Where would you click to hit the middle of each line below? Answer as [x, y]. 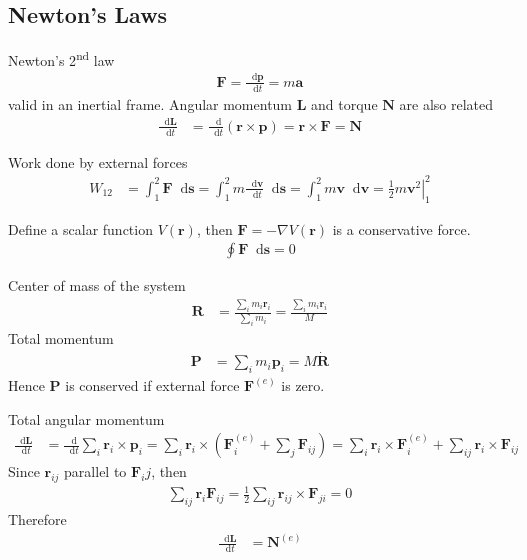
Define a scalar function [80, 228]
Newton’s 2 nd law [61, 58]
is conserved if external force [152, 384]
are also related [446, 103]
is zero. [303, 384]
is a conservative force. [401, 228]
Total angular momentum [86, 418]
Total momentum [61, 338]
